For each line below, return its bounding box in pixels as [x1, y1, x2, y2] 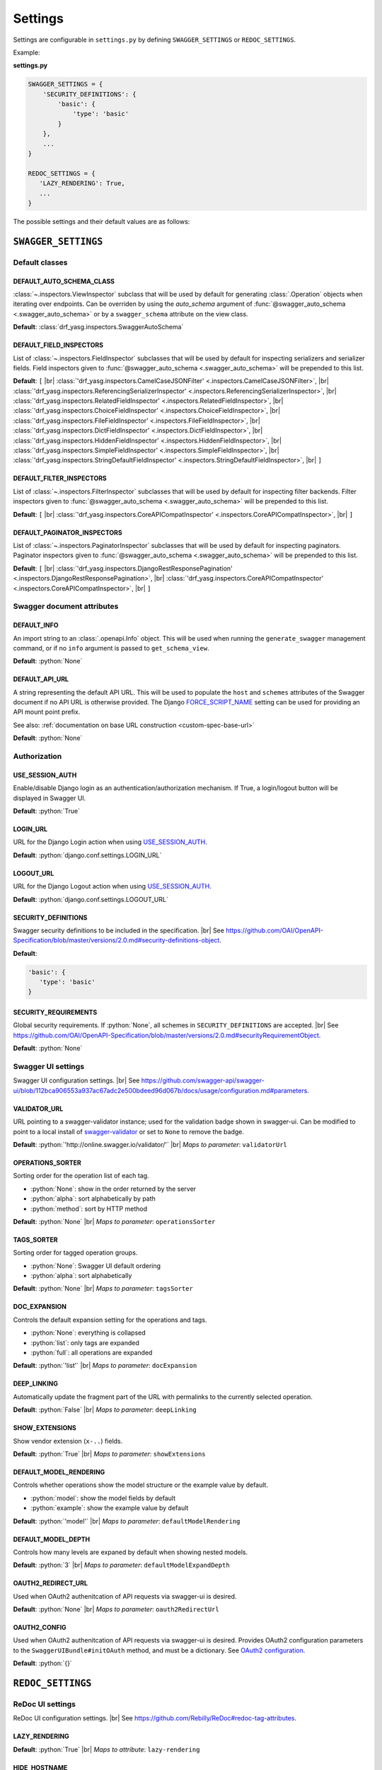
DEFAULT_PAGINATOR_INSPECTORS [13, 528, 123, 537]
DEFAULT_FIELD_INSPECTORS [13, 341, 104, 350]
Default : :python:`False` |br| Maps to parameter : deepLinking [13, 1405, 197, 1414]
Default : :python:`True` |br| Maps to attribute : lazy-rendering [13, 1745, 200, 1754]
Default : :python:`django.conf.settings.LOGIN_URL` [13, 850, 162, 860]
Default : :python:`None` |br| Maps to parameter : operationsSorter [13, 1217, 216, 1226]
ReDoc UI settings [13, 1699, 76, 1709]
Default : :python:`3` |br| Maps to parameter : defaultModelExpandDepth [13, 1561, 230, 1570]
